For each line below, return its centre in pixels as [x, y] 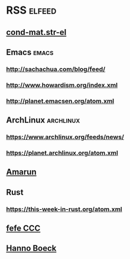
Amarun [21, 172]
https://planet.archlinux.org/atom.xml [62, 153]
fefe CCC [23, 228]
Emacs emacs [30, 52]
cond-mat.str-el [36, 32]
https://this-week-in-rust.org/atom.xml [64, 209]
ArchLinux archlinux [43, 120]
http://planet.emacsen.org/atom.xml [60, 101]
